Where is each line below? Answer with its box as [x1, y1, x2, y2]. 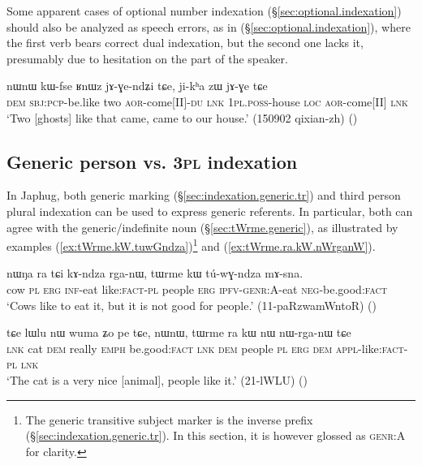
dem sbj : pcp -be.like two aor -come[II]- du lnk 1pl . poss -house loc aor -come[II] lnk [6, 93, 408, 110]
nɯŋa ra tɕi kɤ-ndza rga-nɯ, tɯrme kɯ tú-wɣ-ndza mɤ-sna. [6, 265, 304, 282]
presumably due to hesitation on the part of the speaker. [6, 50, 288, 67]
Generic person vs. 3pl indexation [6, 149, 298, 174]
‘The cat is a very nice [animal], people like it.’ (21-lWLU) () [6, 371, 308, 388]
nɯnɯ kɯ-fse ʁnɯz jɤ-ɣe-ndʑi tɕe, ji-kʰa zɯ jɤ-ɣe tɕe [6, 77, 268, 94]
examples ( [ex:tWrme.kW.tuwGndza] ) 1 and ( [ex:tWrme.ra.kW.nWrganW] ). [6, 235, 376, 254]
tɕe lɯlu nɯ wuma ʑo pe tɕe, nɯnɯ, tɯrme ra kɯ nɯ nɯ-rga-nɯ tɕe [6, 324, 351, 341]
